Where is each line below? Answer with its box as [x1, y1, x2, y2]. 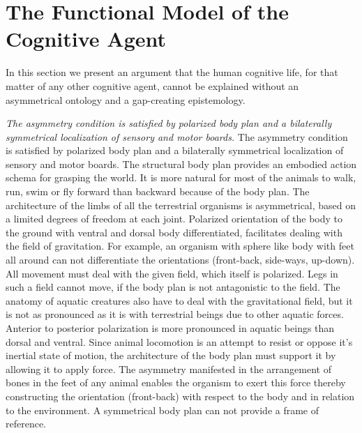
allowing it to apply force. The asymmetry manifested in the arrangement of [6, 361, 331, 376]
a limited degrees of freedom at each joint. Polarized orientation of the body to [6, 211, 343, 226]
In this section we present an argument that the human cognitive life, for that [6, 65, 338, 79]
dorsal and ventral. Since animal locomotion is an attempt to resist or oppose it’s [6, 334, 353, 349]
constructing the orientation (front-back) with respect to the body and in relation [6, 388, 355, 403]
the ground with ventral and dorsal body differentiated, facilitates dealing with [6, 225, 342, 239]
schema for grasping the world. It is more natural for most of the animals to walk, [6, 170, 356, 185]
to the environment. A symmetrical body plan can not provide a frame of [6, 402, 319, 417]
